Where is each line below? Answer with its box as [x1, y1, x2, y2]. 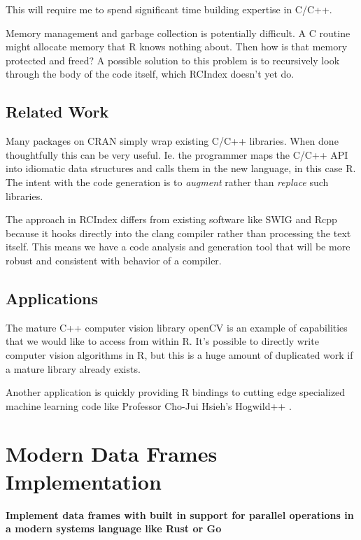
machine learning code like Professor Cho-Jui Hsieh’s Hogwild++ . [6, 398, 292, 413]
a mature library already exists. [6, 361, 141, 376]
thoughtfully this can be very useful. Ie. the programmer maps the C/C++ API [6, 147, 348, 162]
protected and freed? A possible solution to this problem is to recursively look [6, 52, 340, 67]
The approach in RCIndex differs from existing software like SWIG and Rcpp [6, 212, 337, 227]
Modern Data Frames [6, 439, 218, 468]
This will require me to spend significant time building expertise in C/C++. [6, 2, 332, 16]
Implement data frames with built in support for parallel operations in [6, 507, 354, 522]
